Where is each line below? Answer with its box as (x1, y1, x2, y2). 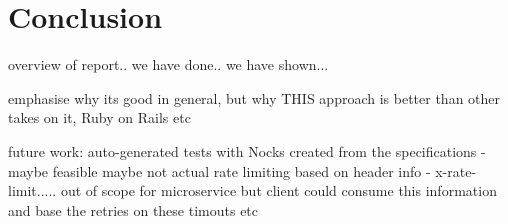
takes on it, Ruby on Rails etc (8, 107, 191, 128)
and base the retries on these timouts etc (8, 199, 259, 220)
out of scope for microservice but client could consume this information (60, 180, 497, 201)
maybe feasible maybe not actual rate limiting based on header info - (8, 160, 431, 181)
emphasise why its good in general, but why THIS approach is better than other (8, 87, 501, 108)
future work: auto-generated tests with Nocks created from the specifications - (8, 140, 486, 161)
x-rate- (435, 160, 477, 181)
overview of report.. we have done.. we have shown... (8, 54, 329, 75)
